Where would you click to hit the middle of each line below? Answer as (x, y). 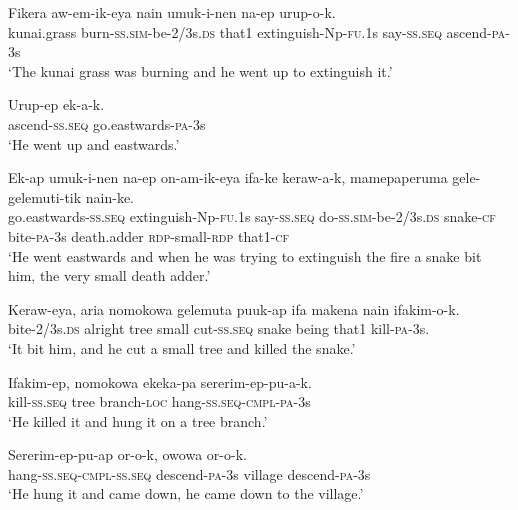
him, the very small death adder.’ (109, 275)
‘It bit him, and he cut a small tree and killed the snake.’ (182, 347)
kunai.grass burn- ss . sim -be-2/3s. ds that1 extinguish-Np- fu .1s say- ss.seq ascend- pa (257, 31)
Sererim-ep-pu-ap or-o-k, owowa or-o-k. (127, 454)
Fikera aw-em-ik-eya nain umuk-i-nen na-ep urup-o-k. (172, 12)
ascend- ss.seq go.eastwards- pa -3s (107, 123)
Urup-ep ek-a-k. (56, 104)
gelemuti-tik (45, 196)
